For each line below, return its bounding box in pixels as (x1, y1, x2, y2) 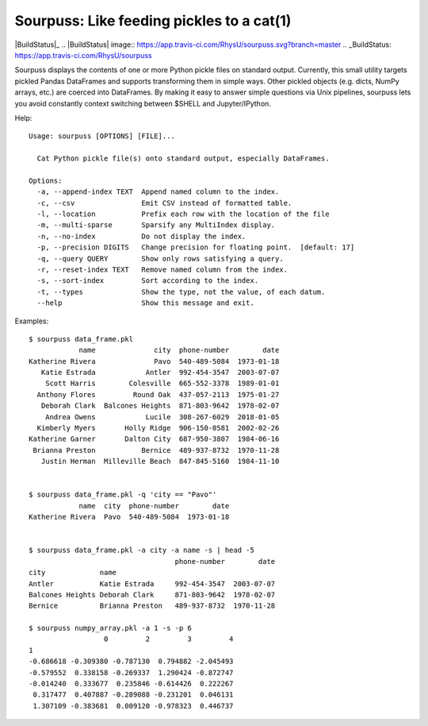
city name (29, 568, 117, 577)
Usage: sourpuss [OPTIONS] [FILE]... (29, 132, 176, 141)
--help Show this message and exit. (36, 299, 255, 307)
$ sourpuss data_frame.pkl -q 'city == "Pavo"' (29, 490, 217, 500)
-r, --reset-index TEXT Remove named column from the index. (36, 265, 289, 274)
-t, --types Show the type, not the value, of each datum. (36, 287, 326, 296)
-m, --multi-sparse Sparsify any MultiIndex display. (36, 221, 276, 230)
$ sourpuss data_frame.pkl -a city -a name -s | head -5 (29, 546, 255, 555)
